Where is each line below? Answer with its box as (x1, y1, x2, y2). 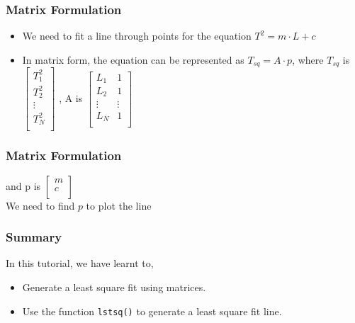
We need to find (6, 198, 75, 212)
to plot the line (86, 198, 152, 212)
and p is (6, 178, 41, 193)
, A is (59, 90, 83, 105)
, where (292, 52, 324, 67)
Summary (6, 228, 62, 246)
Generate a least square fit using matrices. (22, 279, 206, 294)
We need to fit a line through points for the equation (22, 28, 252, 43)
